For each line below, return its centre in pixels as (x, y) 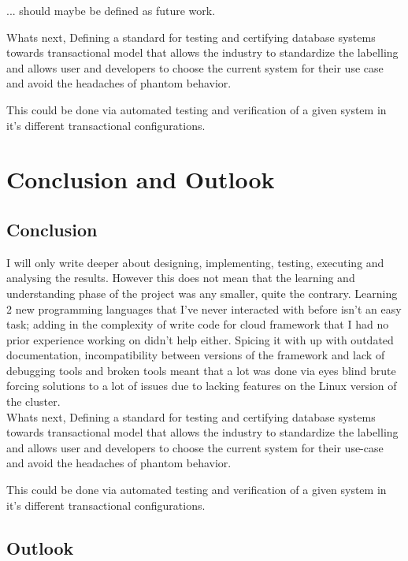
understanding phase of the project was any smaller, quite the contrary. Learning (202, 293)
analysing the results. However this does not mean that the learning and (181, 278)
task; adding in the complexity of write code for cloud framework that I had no (198, 324)
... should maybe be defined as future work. (111, 10)
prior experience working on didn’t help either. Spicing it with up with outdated (200, 339)
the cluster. (33, 401)
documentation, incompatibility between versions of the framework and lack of (196, 355)
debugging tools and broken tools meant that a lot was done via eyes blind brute (201, 370)
